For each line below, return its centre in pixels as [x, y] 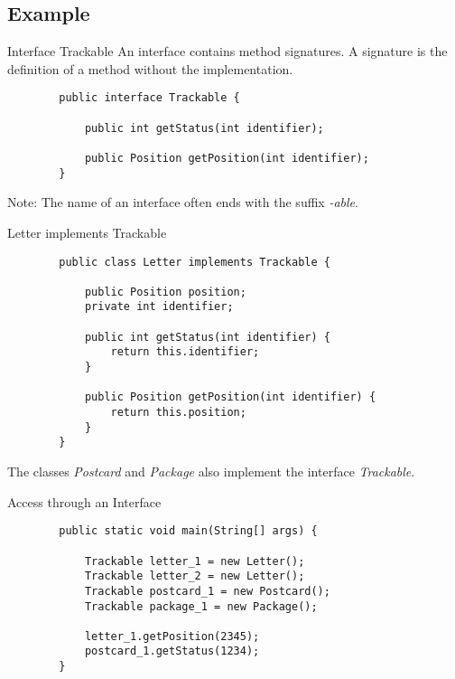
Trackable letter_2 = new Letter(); [195, 576]
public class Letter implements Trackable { [195, 262]
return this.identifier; [185, 352]
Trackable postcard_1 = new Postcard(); [207, 591]
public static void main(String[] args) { [188, 531]
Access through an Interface [84, 501]
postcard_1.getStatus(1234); [172, 651]
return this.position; [178, 413]
